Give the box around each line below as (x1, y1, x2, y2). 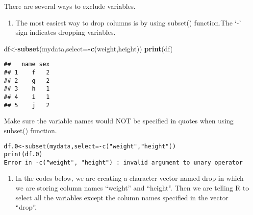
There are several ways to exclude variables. (4, 1, 136, 11)
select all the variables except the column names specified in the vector (15, 192, 228, 202)
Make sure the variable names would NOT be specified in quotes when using (4, 116, 234, 126)
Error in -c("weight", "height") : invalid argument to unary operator (4, 159, 243, 166)
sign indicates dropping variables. (15, 27, 116, 37)
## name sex (4, 61, 50, 68)
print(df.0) (4, 151, 43, 158)
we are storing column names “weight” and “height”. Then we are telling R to (15, 183, 249, 193)
